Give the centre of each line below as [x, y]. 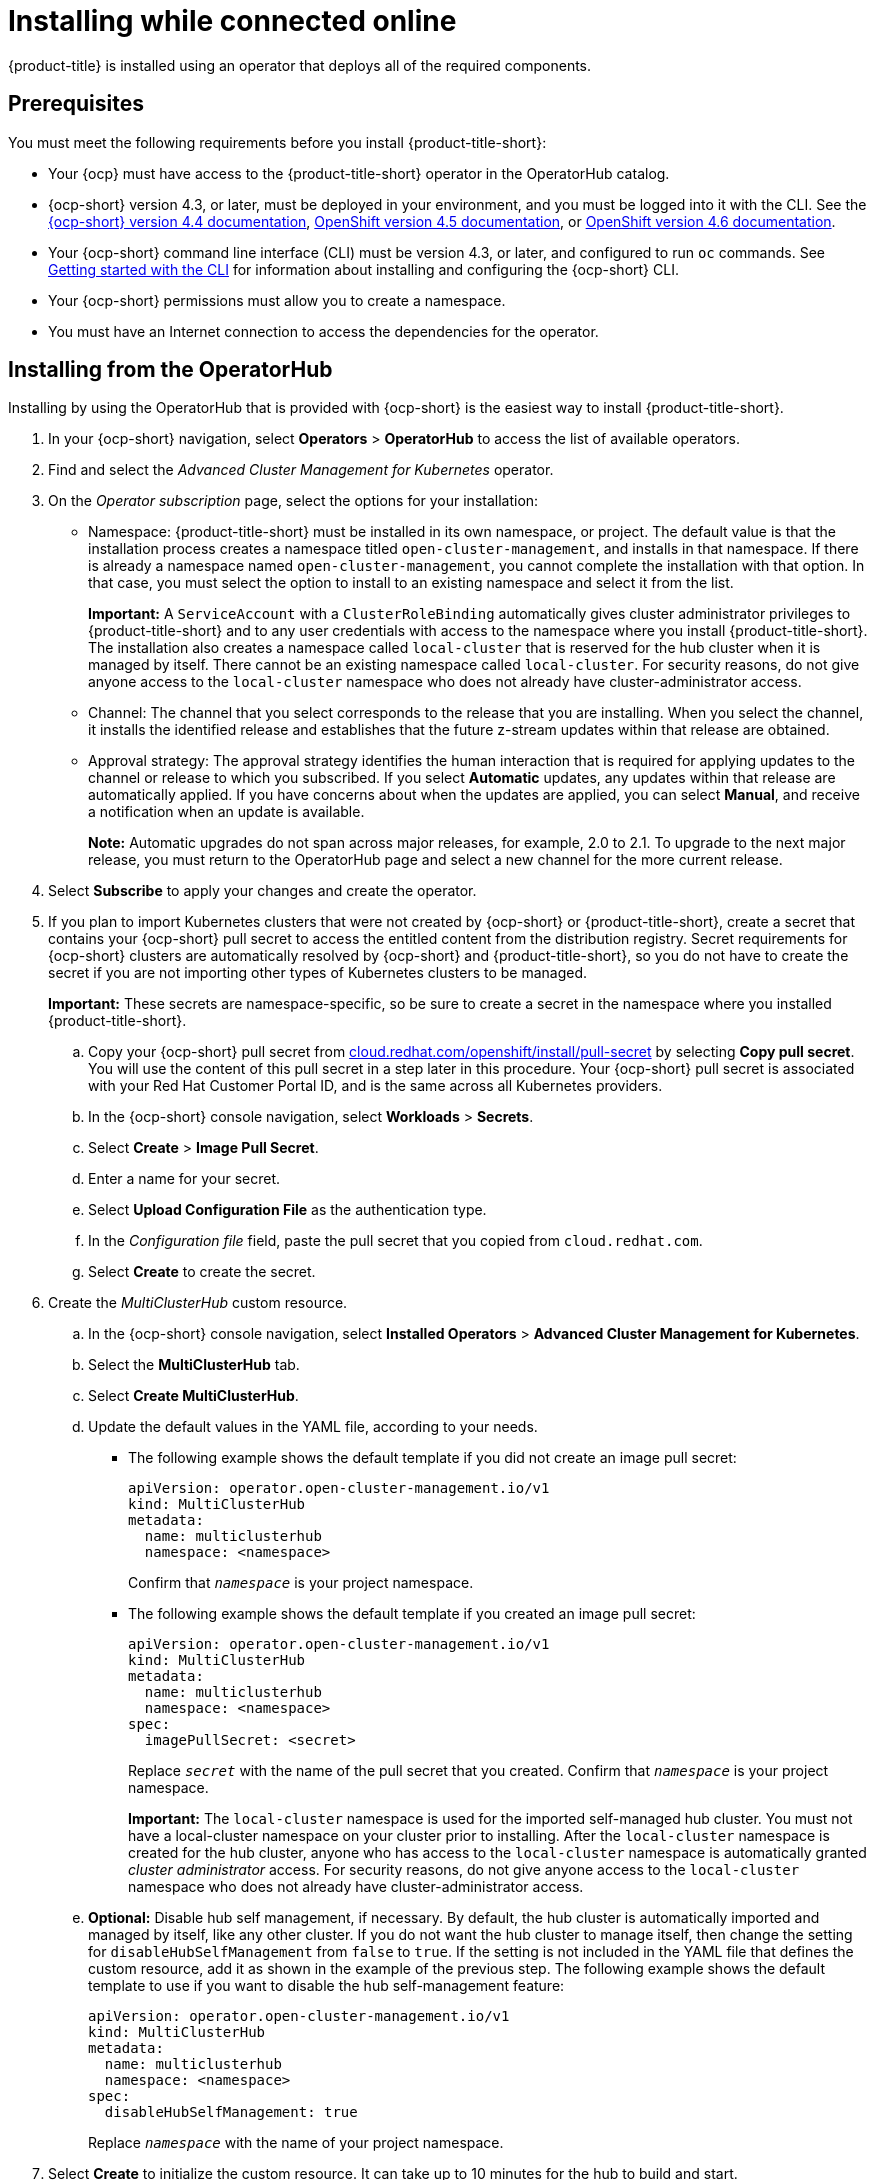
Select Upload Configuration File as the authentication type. [287, 1210]
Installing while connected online [232, 21]
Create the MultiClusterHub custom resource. [198, 1303]
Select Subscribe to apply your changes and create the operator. [262, 891]
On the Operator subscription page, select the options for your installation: [293, 501]
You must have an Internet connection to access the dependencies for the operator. [323, 331]
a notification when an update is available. [226, 812]
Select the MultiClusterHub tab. [194, 1365]
